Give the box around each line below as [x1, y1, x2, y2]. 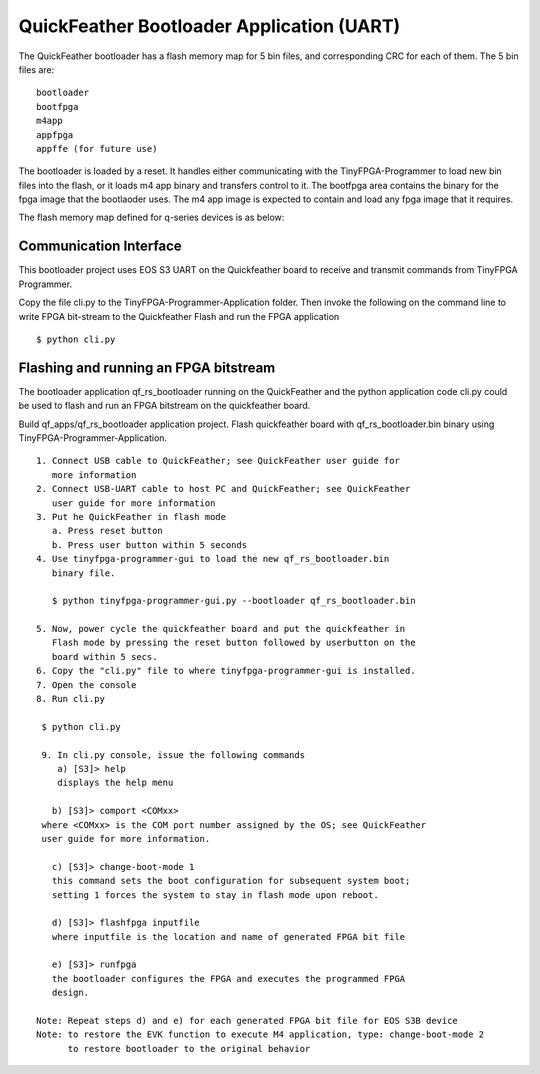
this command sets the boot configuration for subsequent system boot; [51, 875, 411, 887]
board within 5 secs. [51, 651, 158, 662]
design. [51, 987, 90, 999]
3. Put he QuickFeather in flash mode [36, 511, 227, 522]
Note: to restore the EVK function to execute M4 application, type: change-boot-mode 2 [36, 1029, 485, 1040]
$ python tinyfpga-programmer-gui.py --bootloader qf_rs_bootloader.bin [51, 595, 416, 607]
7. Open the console [36, 679, 137, 690]
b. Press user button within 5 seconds [51, 539, 248, 550]
